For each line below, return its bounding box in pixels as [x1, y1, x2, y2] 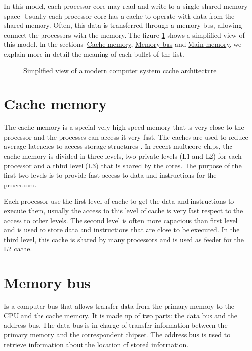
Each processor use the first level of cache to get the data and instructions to [4, 196, 234, 206]
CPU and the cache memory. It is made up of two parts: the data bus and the [4, 310, 238, 320]
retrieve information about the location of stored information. [4, 339, 189, 349]
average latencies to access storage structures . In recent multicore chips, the [4, 141, 232, 151]
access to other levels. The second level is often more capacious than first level [4, 215, 238, 225]
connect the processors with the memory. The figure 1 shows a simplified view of [4, 29, 245, 40]
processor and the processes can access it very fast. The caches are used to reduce [4, 131, 248, 142]
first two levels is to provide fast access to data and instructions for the [4, 170, 217, 180]
